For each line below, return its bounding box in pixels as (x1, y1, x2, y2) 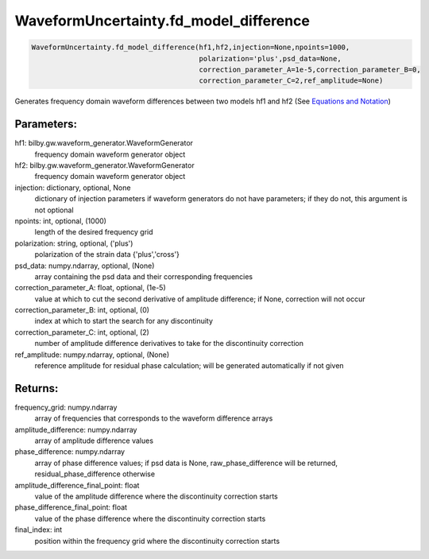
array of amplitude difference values (34, 436, 154, 445)
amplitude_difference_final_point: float (14, 480, 140, 490)
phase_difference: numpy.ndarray (14, 447, 126, 456)
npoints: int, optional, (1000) (14, 215, 107, 226)
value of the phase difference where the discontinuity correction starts (34, 514, 266, 523)
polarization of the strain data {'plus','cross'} (34, 250, 180, 259)
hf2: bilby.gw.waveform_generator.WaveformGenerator (14, 160, 195, 170)
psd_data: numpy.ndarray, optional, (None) (14, 261, 155, 270)
